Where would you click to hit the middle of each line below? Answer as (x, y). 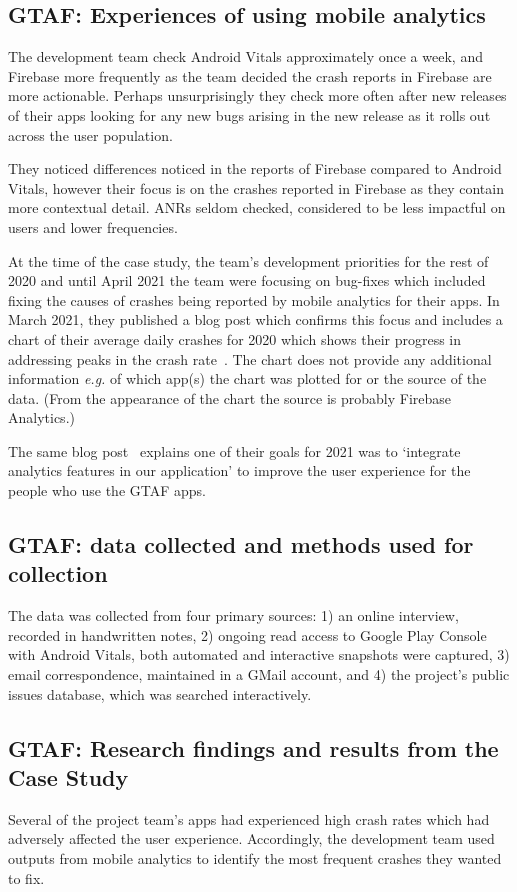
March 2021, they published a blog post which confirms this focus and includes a (255, 319)
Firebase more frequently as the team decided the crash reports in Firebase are (250, 75)
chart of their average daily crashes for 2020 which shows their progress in (235, 338)
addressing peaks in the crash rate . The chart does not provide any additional (250, 358)
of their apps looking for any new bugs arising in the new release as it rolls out (249, 114)
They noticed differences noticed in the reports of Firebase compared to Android (255, 168)
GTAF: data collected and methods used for (241, 544)
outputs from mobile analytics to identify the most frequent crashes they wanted (255, 858)
